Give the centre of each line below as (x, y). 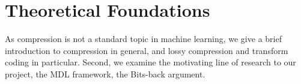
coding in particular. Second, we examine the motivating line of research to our (150, 62)
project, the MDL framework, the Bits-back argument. (105, 73)
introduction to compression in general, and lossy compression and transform (147, 50)
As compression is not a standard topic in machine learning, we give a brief (143, 39)
